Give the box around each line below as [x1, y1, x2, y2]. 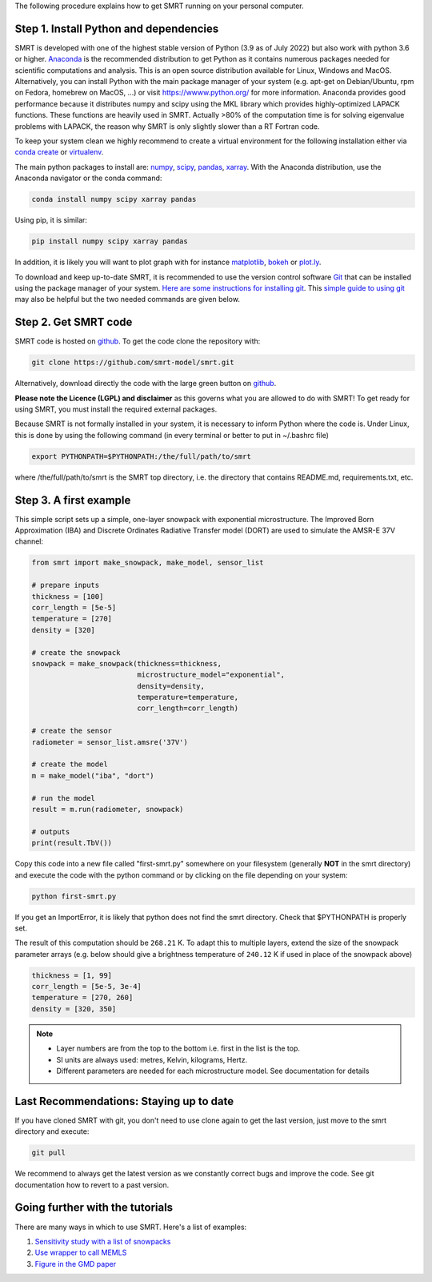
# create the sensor [31, 726, 112, 736]
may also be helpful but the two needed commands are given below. [14, 295, 240, 304]
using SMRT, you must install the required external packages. [14, 404, 218, 414]
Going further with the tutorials [14, 1201, 174, 1215]
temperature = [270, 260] [31, 993, 134, 1003]
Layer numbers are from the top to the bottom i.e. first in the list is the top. [56, 1043, 300, 1053]
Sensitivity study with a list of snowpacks [34, 1236, 171, 1246]
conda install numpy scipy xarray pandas [31, 195, 197, 204]
